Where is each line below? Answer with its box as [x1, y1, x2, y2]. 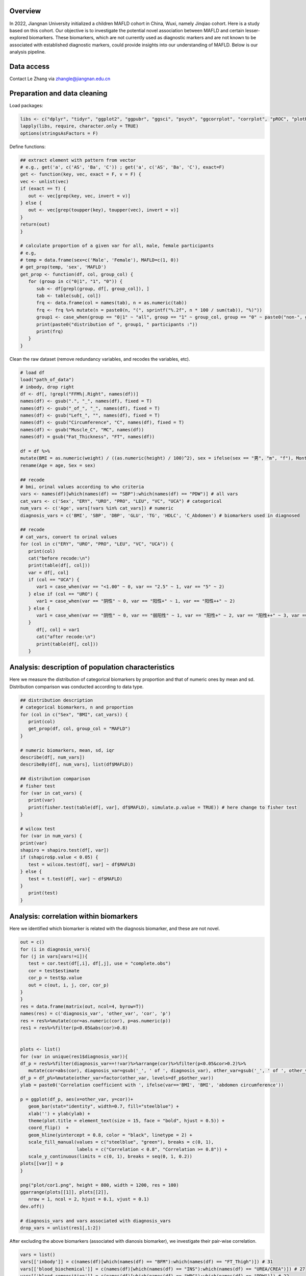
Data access [9, 62, 50, 71]
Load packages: [9, 102, 43, 108]
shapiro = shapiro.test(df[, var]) [20, 847, 109, 853]
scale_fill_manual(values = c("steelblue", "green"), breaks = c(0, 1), [28, 1139, 214, 1145]
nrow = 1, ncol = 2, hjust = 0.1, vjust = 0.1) [28, 1196, 150, 1202]
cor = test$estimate [28, 968, 80, 973]
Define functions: [9, 143, 46, 150]
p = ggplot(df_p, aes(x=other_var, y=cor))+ [20, 1096, 134, 1102]
